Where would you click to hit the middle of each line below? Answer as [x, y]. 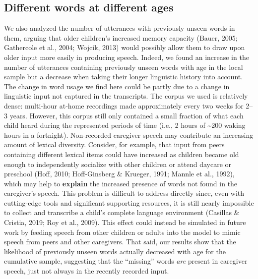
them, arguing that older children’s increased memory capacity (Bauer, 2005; [121, 37]
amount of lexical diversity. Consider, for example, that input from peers [114, 144]
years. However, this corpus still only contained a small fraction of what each [127, 115]
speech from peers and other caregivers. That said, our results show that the [120, 242]
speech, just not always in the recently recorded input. [87, 271]
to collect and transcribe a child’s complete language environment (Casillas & [122, 212]
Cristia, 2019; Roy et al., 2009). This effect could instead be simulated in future [125, 222]
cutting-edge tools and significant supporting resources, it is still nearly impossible [129, 202]
